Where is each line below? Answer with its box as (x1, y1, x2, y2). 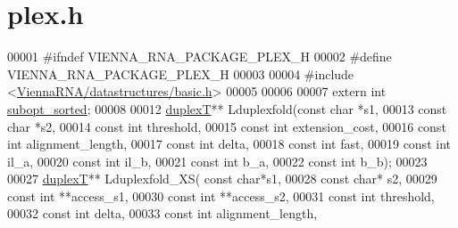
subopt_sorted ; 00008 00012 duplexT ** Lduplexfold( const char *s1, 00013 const (7, 99, 447, 118)
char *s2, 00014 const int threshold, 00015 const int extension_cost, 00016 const (7, 117, 446, 135)
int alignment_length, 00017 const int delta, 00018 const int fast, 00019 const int (7, 134, 451, 153)
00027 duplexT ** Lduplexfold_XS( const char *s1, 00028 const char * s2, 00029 (7, 169, 437, 188)
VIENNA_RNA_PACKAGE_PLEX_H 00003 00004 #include (7, 64, 354, 83)
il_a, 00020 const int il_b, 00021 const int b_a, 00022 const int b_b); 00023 (7, 151, 428, 170)
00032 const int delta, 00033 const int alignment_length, (7, 204, 318, 223)
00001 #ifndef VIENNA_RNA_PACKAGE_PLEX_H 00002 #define (7, 47, 392, 66)
